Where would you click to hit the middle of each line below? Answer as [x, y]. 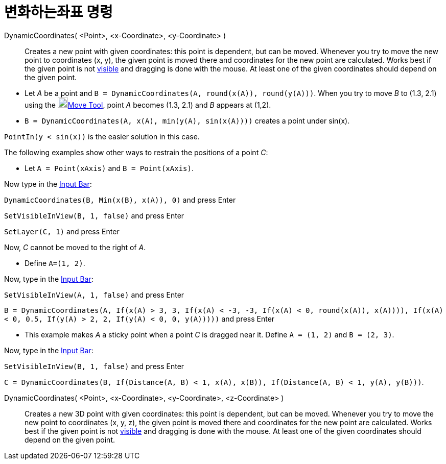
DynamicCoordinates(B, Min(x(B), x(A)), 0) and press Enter [120, 200]
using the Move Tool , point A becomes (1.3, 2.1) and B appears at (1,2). [148, 105]
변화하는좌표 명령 [58, 12]
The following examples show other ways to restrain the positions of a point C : [136, 152]
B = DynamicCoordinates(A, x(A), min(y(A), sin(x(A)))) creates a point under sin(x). [187, 120]
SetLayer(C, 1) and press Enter [62, 231]
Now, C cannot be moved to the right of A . [75, 247]
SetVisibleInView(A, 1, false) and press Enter [94, 295]
